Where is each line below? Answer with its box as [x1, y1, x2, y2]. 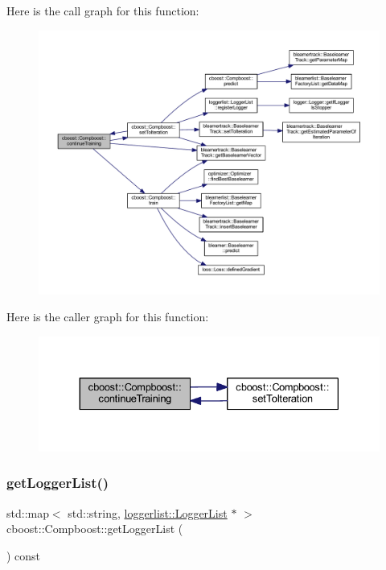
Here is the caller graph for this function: [6, 308, 209, 325]
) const [6, 547, 41, 564]
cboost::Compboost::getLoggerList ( [6, 520, 183, 537]
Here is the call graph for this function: [6, 2, 199, 19]
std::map [6, 504, 49, 521]
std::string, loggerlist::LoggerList [68, 504, 228, 521]
